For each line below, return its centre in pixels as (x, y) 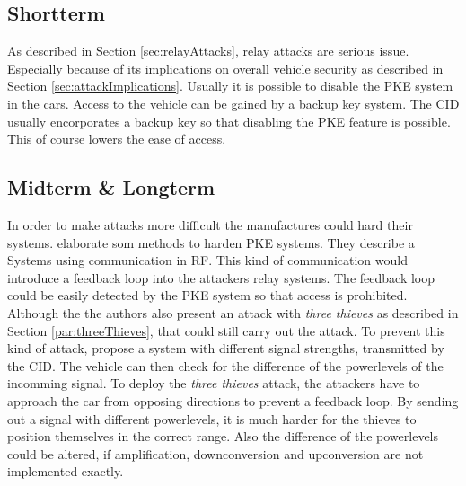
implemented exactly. (66, 471)
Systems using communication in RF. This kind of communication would (207, 260)
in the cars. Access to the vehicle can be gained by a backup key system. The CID (233, 103)
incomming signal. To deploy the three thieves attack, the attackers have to (214, 383)
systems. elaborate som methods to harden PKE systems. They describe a (211, 242)
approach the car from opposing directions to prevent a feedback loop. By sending (233, 400)
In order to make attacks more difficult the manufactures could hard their (210, 224)
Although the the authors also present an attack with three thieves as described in (233, 312)
